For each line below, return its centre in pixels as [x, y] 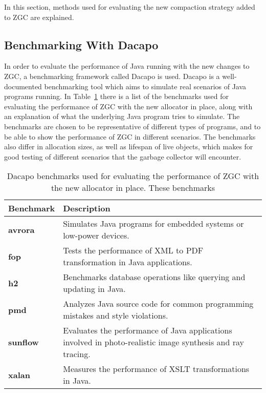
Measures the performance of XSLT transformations [156, 369]
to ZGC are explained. [39, 17]
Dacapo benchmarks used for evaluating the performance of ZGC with [133, 176]
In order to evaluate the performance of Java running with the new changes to [127, 66]
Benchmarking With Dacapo [81, 44]
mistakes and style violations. [116, 316]
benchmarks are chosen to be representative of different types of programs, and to [132, 126]
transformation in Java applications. [128, 262]
